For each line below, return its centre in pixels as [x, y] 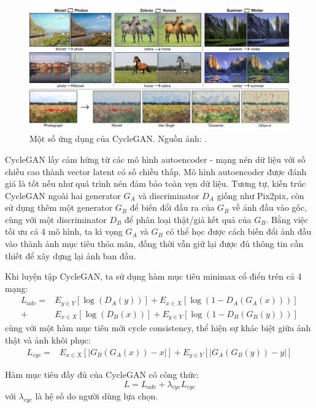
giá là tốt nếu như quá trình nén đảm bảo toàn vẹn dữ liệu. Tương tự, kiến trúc [156, 183]
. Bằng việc [287, 219]
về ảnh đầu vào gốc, [270, 207]
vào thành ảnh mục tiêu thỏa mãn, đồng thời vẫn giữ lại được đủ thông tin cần [154, 244]
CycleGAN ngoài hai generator [63, 195]
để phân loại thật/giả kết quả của [188, 219]
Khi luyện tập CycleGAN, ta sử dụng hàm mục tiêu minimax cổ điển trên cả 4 [153, 276]
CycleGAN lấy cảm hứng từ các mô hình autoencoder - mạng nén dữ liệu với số [155, 159]
